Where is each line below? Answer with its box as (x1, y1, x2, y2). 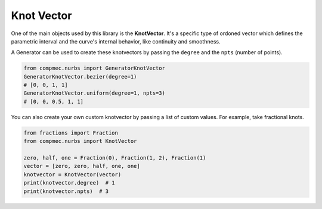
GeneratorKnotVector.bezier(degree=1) (23, 73, 137, 80)
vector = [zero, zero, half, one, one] (23, 163, 140, 170)
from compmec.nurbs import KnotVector (23, 138, 137, 145)
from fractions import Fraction (23, 129, 119, 136)
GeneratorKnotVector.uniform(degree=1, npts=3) (23, 90, 165, 96)
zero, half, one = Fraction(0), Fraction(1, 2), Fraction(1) (23, 155, 206, 161)
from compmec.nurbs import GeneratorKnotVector (23, 65, 165, 71)
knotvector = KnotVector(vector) (23, 171, 122, 178)
